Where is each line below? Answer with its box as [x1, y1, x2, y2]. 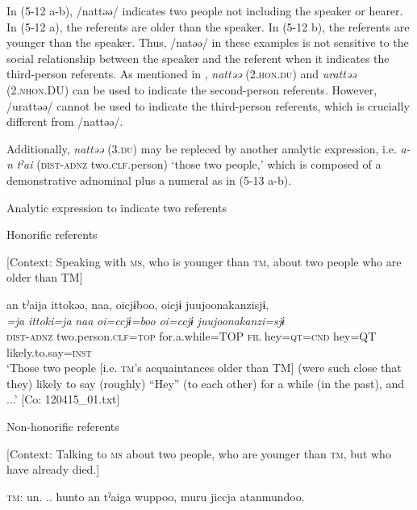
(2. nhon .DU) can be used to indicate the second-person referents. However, [6, 81, 377, 98]
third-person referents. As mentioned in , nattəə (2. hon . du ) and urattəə [6, 65, 357, 82]
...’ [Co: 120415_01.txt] [6, 391, 120, 408]
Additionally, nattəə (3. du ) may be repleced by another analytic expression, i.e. [6, 140, 397, 157]
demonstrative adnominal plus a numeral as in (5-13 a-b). [6, 171, 292, 188]
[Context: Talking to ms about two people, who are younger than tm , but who [6, 445, 391, 462]
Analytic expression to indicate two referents [6, 199, 227, 215]
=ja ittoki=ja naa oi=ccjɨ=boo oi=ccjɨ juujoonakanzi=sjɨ [6, 311, 285, 328]
